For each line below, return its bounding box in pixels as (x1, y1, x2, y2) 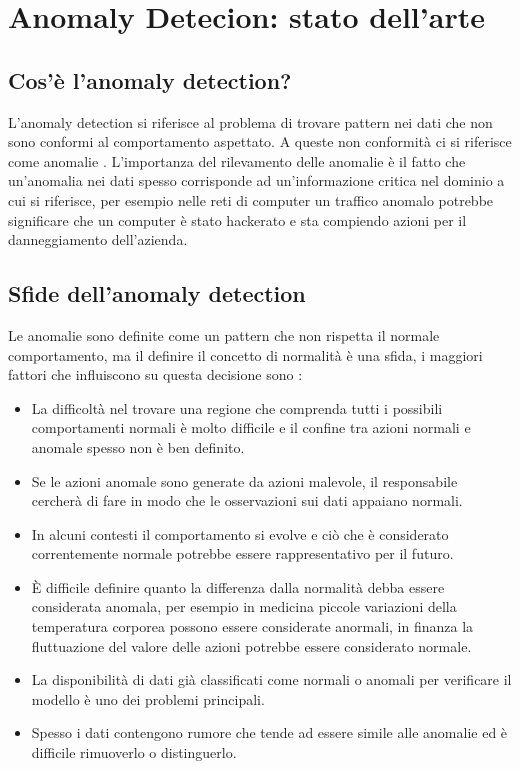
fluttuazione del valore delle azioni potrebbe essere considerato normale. (31, 635, 472, 656)
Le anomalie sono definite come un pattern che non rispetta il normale (8, 324, 440, 345)
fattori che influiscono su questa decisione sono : (8, 364, 303, 385)
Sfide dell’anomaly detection (8, 278, 306, 309)
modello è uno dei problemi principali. (31, 688, 265, 709)
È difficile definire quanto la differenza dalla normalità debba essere (31, 576, 445, 597)
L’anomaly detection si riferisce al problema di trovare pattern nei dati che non (8, 111, 493, 132)
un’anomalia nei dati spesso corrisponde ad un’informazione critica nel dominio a (8, 170, 505, 191)
